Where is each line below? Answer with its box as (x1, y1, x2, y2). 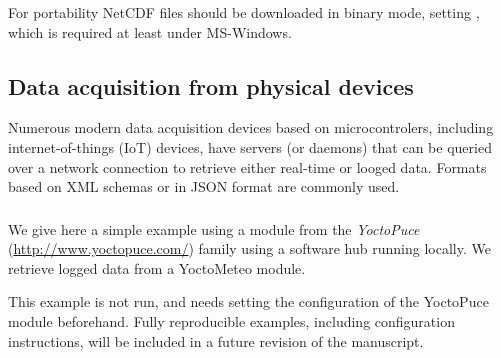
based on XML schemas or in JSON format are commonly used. (8, 176, 400, 197)
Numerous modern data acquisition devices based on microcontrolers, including (8, 117, 494, 138)
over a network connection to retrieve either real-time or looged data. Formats (8, 156, 487, 177)
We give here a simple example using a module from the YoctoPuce (8, 218, 420, 239)
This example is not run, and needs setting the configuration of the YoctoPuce (8, 291, 489, 312)
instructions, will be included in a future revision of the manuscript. (8, 330, 424, 351)
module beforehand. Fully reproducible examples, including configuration (8, 311, 455, 332)
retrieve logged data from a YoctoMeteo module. (8, 257, 306, 278)
